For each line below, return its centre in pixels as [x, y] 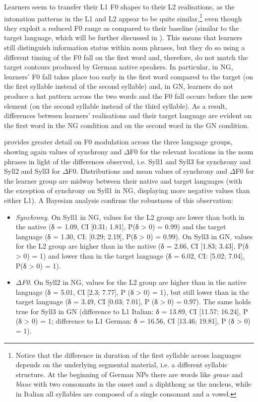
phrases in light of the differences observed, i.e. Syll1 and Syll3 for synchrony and [128, 161]
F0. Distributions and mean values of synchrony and [148, 171]
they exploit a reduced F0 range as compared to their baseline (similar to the [122, 28]
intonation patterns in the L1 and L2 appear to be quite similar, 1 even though [123, 17]
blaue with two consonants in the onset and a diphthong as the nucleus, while [133, 384]
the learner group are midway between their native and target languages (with [123, 180]
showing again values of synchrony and [63, 151]
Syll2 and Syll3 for [32, 171]
